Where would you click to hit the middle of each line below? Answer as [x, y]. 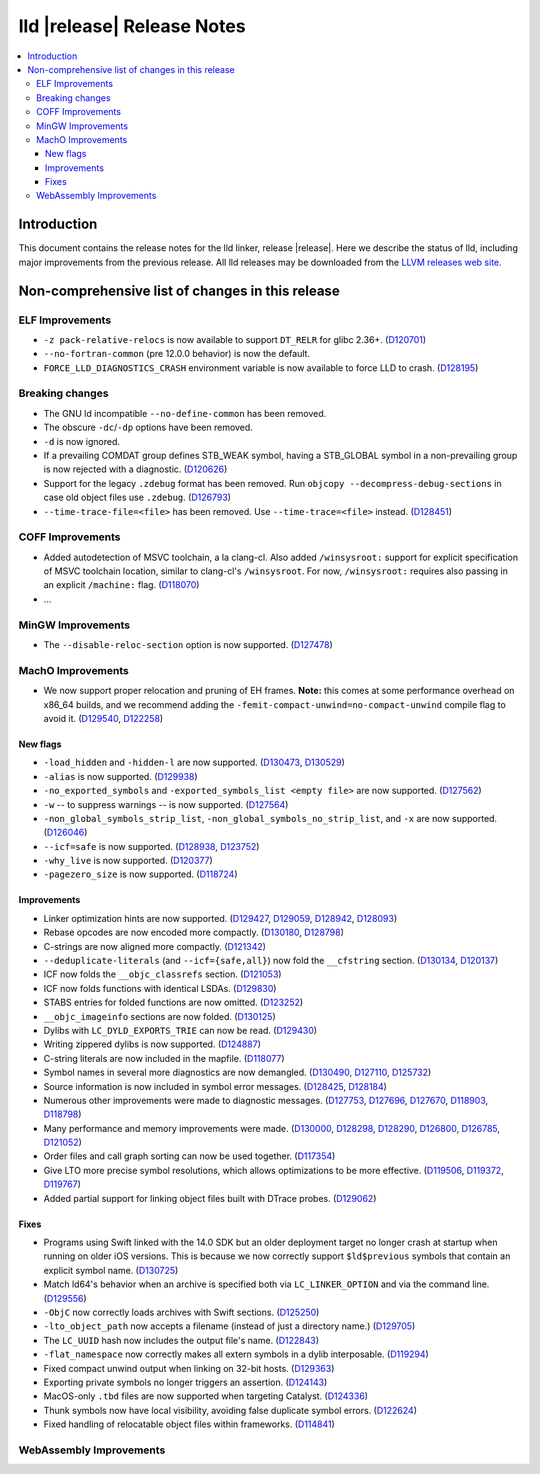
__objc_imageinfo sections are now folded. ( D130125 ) [159, 1016]
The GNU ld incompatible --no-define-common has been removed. [185, 413]
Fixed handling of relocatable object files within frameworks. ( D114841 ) [189, 1424]
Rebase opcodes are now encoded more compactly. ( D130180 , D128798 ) [194, 932]
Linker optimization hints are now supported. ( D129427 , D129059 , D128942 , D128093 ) [220, 918]
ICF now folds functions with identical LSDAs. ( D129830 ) [160, 988]
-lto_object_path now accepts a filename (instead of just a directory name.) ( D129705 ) [229, 1326]
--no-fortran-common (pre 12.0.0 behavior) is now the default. [176, 354]
